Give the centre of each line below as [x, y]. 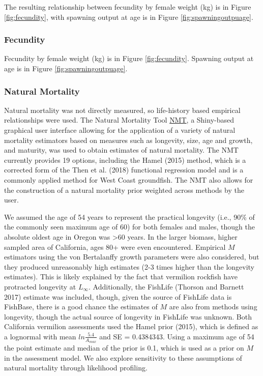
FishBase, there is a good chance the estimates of [81, 307]
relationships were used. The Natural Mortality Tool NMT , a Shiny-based [119, 120]
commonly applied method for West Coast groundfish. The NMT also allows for [129, 179]
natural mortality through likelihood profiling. [76, 368]
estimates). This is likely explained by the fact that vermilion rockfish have [121, 277]
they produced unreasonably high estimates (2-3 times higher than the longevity [129, 266]
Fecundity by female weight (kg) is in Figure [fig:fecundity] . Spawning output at [129, 58]
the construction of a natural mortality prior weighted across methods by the [124, 190]
